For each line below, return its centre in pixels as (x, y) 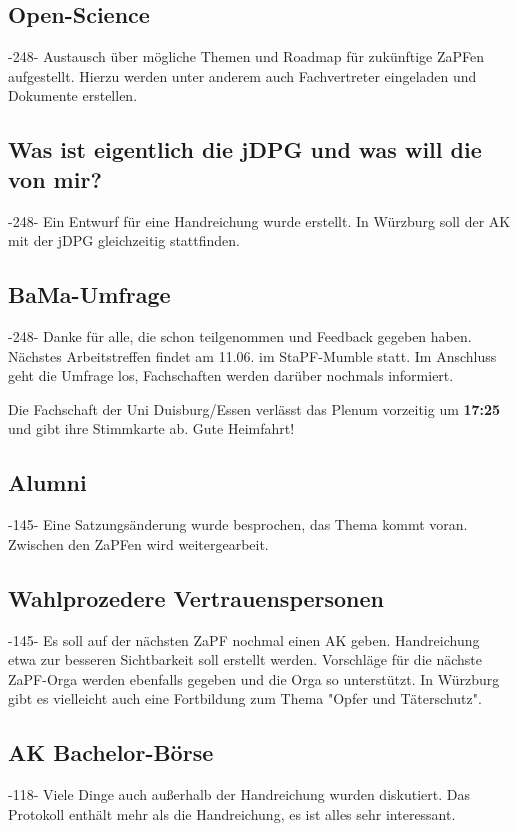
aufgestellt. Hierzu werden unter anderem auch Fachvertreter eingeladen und (242, 75)
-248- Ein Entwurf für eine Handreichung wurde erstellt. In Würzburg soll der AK (259, 220)
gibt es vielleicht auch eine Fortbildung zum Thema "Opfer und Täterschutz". (245, 698)
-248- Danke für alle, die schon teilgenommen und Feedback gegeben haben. (240, 335)
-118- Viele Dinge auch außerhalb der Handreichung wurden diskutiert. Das (239, 794)
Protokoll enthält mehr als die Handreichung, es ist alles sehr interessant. (232, 813)
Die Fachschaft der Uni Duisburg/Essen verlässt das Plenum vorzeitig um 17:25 (254, 408)
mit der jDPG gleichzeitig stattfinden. (124, 240)
